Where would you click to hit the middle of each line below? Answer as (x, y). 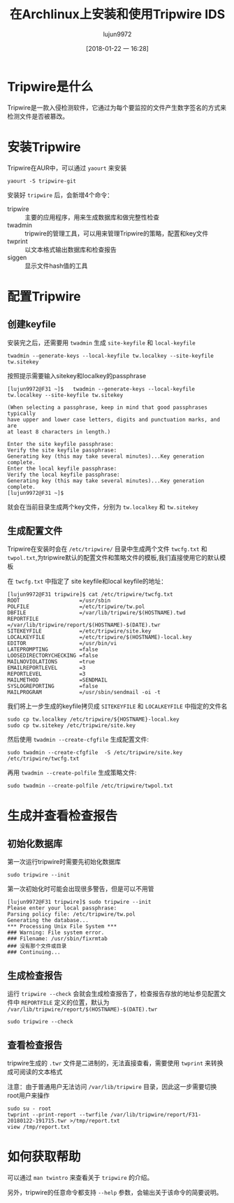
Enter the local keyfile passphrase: (62, 468)
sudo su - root (29, 1109)
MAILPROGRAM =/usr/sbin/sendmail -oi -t (84, 693)
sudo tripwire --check (40, 1022)
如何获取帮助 (44, 1157)
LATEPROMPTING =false (53, 650)
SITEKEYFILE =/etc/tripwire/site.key (79, 631)
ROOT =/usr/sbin (59, 601)
